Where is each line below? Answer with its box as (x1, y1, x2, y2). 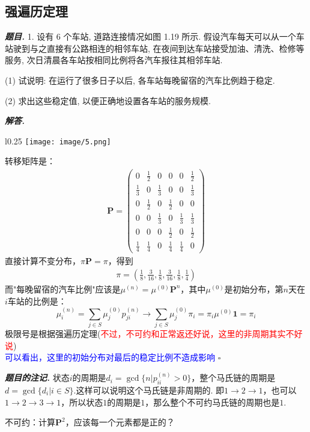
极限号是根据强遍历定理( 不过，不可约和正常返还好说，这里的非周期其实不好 (5, 327, 303, 339)
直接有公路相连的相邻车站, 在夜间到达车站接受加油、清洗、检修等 (46, 42, 305, 54)
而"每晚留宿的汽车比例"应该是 (5, 282, 121, 295)
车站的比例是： (7, 294, 67, 307)
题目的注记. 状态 (5, 371, 70, 384)
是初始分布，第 (224, 282, 284, 295)
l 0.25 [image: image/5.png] (5, 134, 111, 147)
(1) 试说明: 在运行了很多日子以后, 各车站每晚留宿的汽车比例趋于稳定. (5, 73, 275, 86)
